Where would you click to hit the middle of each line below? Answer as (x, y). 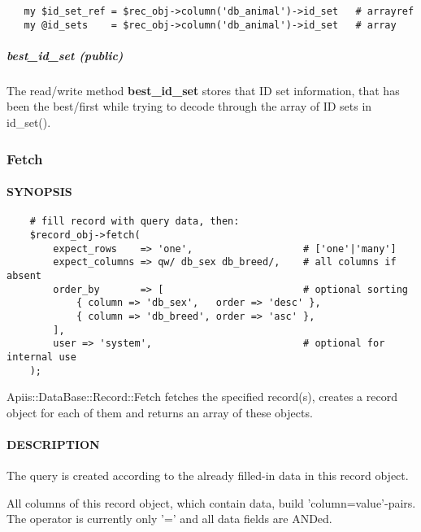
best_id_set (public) (65, 55)
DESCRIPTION (53, 444)
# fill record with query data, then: (135, 222)
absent (24, 275)
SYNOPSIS (39, 192)
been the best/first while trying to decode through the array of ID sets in (189, 106)
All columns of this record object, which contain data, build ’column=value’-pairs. (211, 502)
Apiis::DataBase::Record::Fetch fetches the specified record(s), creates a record (202, 397)
